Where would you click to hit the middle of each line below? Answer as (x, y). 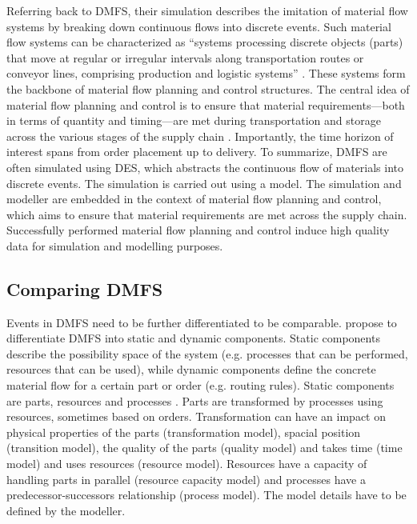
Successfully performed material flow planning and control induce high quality (198, 230)
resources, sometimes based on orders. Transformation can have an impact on (196, 416)
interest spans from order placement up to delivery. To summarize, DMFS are (197, 152)
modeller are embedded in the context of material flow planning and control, (194, 199)
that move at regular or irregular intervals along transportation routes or (185, 57)
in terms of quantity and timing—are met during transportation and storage (194, 120)
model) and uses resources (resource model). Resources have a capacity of (187, 464)
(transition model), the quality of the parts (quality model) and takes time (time (204, 448)
